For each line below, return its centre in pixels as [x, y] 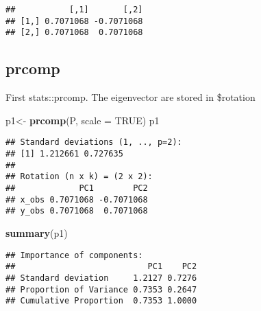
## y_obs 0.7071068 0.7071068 [77, 211]
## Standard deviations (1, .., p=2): [94, 142]
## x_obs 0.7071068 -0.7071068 [77, 199]
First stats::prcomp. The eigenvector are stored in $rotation [130, 97]
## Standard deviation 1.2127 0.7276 [101, 278]
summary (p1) [37, 232]
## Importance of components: [74, 255]
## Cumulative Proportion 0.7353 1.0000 [101, 301]
